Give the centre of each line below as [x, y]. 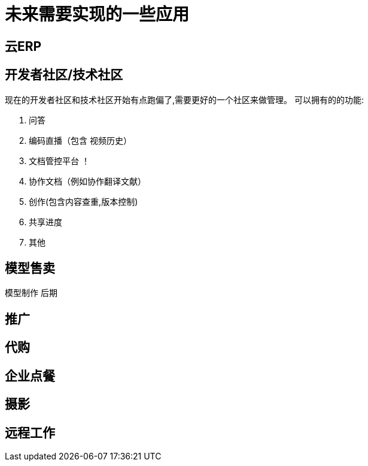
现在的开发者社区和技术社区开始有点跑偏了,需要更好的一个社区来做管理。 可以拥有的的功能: [185, 99]
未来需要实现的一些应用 [97, 14]
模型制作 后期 [31, 293]
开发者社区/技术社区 [64, 75]
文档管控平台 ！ [59, 161]
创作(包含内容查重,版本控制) [83, 201]
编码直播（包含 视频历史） [80, 140]
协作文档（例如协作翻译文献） [87, 181]
